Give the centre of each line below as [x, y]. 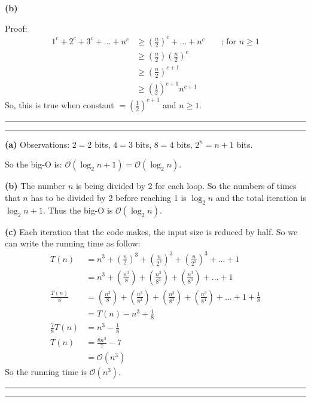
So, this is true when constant [60, 104]
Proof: [16, 28]
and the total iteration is [261, 197]
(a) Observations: [37, 144]
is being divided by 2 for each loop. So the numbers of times [186, 186]
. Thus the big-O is [78, 210]
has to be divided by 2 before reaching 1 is [109, 197]
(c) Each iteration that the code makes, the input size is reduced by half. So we [151, 231]
